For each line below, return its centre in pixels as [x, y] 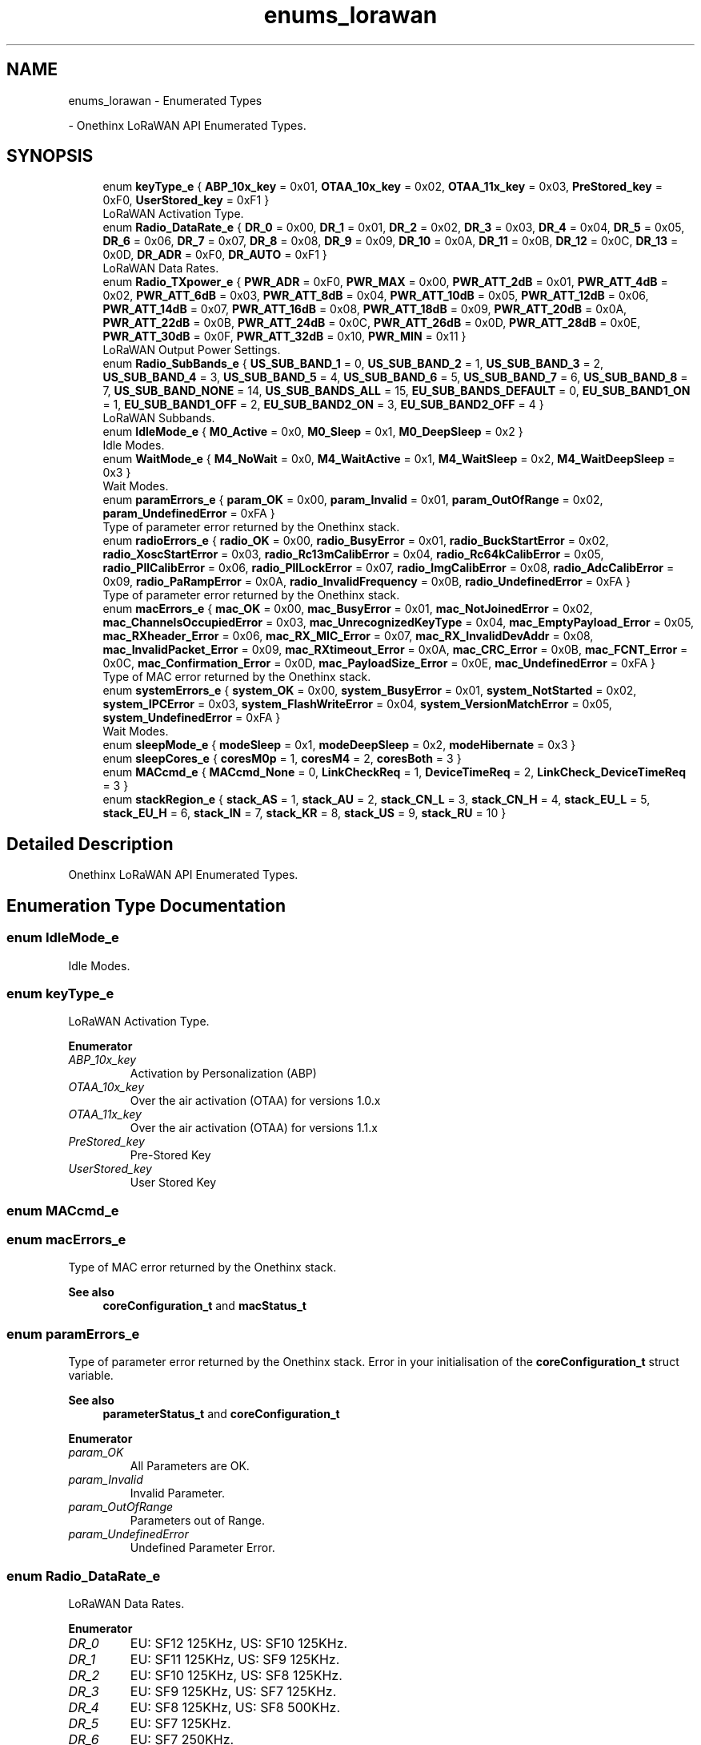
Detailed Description [90, 844]
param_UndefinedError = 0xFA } [189, 514]
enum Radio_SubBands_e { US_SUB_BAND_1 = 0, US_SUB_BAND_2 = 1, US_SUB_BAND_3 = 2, [353, 364]
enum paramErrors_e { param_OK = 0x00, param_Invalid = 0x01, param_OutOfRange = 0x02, [353, 500]
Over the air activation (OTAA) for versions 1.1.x [254, 1128]
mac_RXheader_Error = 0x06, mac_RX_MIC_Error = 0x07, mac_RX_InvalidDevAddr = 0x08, [348, 636]
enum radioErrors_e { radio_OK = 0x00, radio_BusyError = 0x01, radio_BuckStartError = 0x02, [356, 541]
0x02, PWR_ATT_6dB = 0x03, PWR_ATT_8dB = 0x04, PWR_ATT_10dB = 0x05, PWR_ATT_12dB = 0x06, [376, 296]
